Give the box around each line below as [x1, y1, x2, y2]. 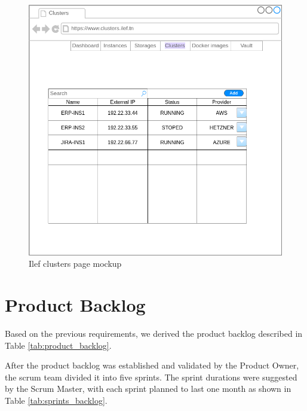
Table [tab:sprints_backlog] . [5, 394, 108, 406]
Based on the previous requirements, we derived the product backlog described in [5, 327, 303, 339]
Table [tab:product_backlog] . [5, 339, 112, 351]
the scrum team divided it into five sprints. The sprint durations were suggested [5, 370, 297, 383]
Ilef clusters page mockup [29, 257, 122, 270]
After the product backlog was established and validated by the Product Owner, [5, 359, 299, 372]
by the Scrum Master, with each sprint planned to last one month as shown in [5, 382, 291, 395]
